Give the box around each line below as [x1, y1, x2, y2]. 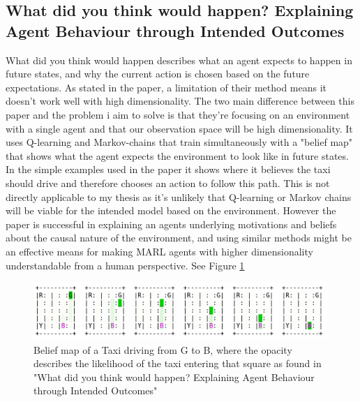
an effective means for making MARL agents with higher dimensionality [6, 244, 313, 258]
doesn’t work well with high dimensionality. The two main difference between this [6, 94, 355, 108]
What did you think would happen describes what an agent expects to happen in [6, 52, 352, 67]
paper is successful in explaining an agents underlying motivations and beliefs [6, 216, 337, 231]
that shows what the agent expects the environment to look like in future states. [6, 148, 349, 163]
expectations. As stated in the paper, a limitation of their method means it [6, 80, 327, 94]
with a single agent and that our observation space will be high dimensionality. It [6, 121, 353, 135]
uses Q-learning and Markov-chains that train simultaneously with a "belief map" [6, 135, 353, 149]
